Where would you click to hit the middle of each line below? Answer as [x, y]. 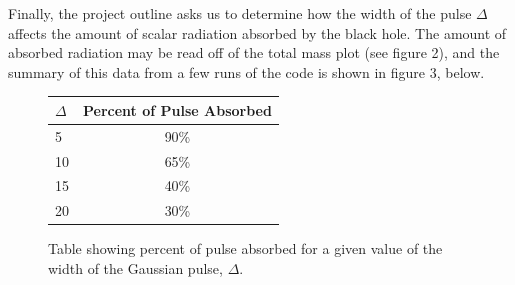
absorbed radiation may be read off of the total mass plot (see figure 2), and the [254, 52]
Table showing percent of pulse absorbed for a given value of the [245, 248]
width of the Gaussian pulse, [135, 267]
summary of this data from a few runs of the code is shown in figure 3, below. [246, 71]
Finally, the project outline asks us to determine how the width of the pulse [240, 13]
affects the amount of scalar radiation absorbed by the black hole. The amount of [257, 32]
